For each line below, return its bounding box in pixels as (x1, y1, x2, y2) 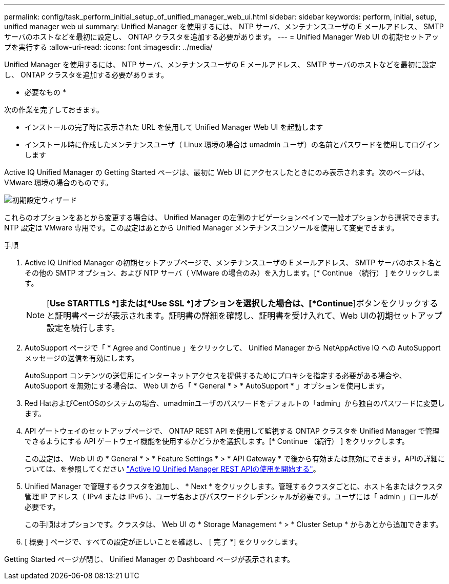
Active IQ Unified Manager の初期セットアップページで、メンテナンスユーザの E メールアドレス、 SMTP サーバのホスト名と (25, 258, 442, 267)
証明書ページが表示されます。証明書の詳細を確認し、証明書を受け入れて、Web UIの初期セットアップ (55, 310, 442, 321)
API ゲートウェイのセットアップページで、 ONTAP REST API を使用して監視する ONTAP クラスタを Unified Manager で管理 (25, 426, 440, 435)
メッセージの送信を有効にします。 (25, 354, 139, 362)
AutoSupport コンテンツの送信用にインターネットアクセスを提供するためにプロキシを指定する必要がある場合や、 (25, 371, 406, 380)
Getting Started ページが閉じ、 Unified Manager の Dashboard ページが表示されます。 (4, 555, 295, 563)
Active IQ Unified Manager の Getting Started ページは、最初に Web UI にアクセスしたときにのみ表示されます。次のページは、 (4, 168, 429, 177)
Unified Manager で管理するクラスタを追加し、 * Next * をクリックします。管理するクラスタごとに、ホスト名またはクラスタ (25, 482, 443, 491)
